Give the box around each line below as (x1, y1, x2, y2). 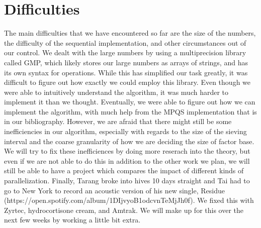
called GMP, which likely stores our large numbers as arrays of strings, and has (4, 57, 248, 67)
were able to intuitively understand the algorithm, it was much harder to (4, 86, 229, 97)
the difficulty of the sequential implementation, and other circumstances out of (4, 37, 246, 48)
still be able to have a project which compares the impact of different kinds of (4, 165, 244, 176)
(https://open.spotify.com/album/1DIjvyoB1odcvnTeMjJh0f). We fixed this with (4, 195, 254, 205)
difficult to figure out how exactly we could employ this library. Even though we (4, 77, 251, 87)
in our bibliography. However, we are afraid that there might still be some (4, 116, 232, 127)
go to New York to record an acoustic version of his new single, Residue (4, 185, 225, 195)
